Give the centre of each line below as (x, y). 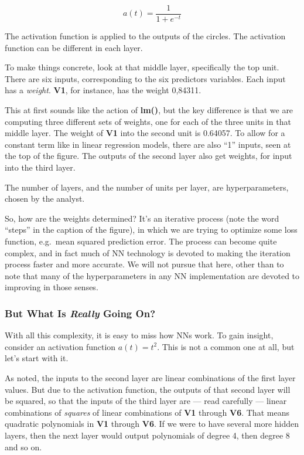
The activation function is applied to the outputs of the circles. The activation (145, 36)
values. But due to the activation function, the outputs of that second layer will (148, 389)
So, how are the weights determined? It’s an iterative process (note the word (142, 218)
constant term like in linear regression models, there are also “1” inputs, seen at (148, 144)
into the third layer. (40, 167)
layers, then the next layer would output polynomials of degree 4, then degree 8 (147, 435)
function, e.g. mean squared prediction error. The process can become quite (141, 241)
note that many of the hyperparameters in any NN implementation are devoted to (152, 275)
